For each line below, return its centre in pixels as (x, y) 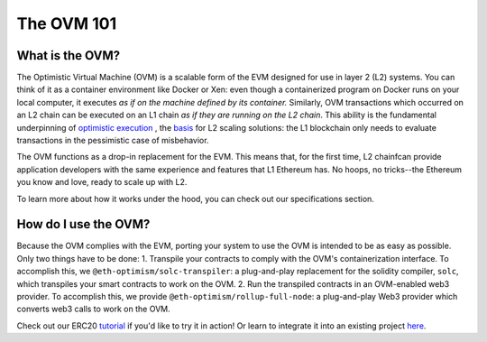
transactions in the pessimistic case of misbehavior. (113, 141)
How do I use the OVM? (83, 224)
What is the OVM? (69, 55)
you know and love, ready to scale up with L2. (102, 182)
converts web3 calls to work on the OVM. (93, 309)
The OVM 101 (67, 23)
